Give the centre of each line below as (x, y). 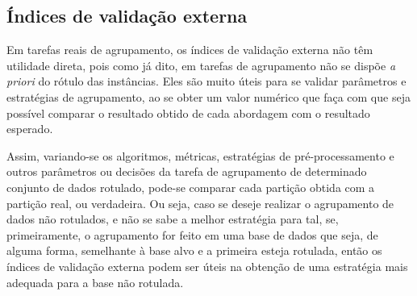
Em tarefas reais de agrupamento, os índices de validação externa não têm (190, 50)
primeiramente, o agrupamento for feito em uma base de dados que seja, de (192, 234)
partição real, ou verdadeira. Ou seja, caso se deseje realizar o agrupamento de (200, 203)
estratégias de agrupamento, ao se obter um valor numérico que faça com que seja (208, 96)
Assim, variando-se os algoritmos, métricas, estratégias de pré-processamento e (200, 155)
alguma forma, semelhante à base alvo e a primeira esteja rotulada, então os (194, 250)
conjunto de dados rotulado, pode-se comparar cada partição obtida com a (191, 187)
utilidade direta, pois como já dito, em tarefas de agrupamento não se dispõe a (201, 65)
